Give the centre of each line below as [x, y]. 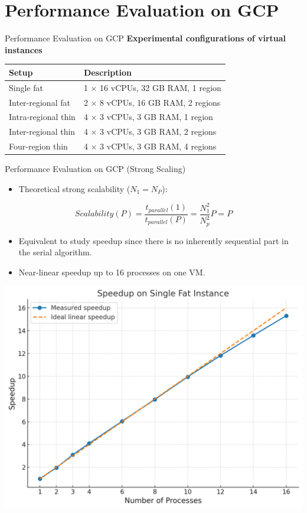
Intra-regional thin [42, 117]
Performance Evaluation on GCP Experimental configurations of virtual [146, 38]
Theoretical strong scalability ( [74, 188]
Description [107, 72]
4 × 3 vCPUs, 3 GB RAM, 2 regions [150, 132]
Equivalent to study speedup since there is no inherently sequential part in [153, 240]
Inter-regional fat [40, 102]
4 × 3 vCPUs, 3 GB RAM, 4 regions [150, 146]
